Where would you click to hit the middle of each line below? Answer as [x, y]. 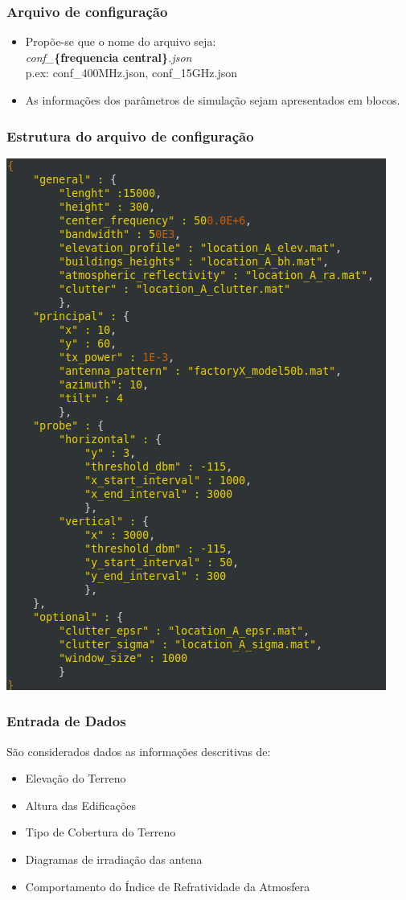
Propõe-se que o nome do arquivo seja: [121, 41]
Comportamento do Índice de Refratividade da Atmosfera [168, 886]
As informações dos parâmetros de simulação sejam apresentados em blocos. [213, 100]
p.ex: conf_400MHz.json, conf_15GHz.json [131, 73]
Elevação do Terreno [76, 778]
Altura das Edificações [81, 805]
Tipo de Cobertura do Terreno [100, 832]
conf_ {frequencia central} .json [109, 57]
